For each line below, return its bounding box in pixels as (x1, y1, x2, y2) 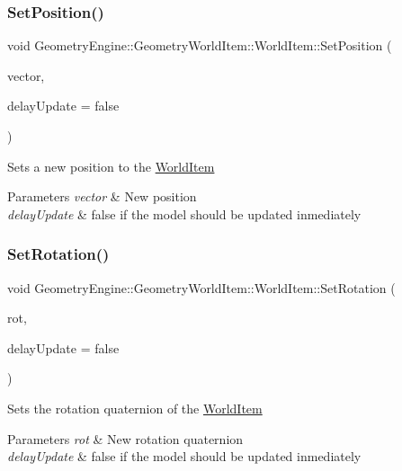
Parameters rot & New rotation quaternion (7, 429, 244, 448)
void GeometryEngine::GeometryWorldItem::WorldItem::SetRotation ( (7, 278, 396, 297)
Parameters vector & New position (7, 187, 197, 206)
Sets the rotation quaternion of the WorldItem (7, 398, 263, 417)
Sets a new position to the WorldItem (7, 156, 215, 175)
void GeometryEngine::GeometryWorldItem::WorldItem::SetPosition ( (7, 36, 392, 55)
